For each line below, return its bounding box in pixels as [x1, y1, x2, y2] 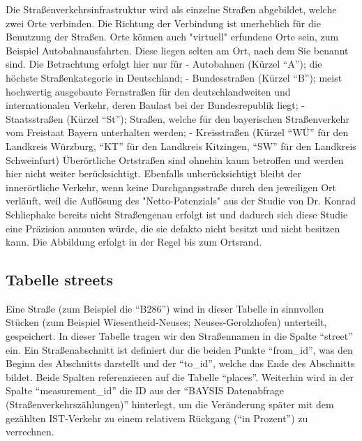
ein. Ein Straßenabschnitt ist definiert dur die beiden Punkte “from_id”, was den [6, 342, 353, 357]
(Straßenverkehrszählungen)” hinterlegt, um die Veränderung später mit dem [6, 397, 334, 412]
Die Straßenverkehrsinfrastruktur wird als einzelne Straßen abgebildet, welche [6, 2, 337, 16]
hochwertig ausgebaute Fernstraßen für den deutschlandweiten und [6, 84, 291, 98]
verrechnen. [6, 424, 54, 439]
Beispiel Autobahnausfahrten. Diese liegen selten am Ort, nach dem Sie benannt [6, 43, 349, 57]
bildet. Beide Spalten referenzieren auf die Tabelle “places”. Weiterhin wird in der [6, 369, 354, 384]
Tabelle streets [6, 269, 114, 290]
